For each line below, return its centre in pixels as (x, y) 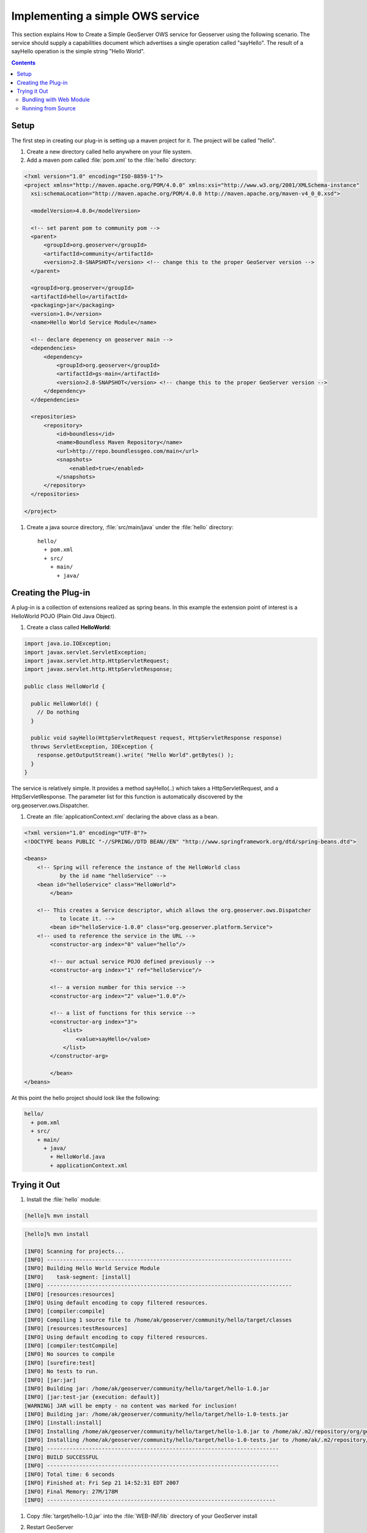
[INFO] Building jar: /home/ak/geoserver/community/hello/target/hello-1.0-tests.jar (156, 1414)
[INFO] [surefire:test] (60, 1363)
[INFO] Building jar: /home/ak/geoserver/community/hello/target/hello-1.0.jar (147, 1388)
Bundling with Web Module (56, 100)
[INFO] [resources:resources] (69, 1294)
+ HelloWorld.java (77, 1157)
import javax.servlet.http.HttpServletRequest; (97, 660)
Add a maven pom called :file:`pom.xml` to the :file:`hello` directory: (111, 160)
